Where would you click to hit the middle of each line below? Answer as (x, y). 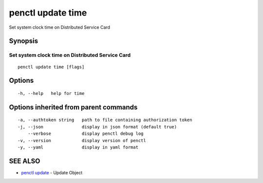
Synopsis (24, 41)
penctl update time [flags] (51, 67)
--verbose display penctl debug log (85, 134)
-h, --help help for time (51, 93)
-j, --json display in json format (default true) (97, 127)
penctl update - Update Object (52, 172)
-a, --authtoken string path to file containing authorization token (105, 120)
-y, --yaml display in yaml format (78, 147)
